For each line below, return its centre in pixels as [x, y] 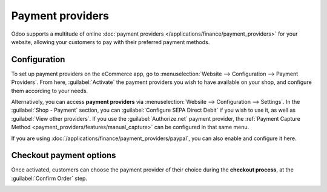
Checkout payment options [64, 155]
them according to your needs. [50, 91]
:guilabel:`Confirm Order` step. [49, 178]
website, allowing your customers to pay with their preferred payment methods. [111, 42]
